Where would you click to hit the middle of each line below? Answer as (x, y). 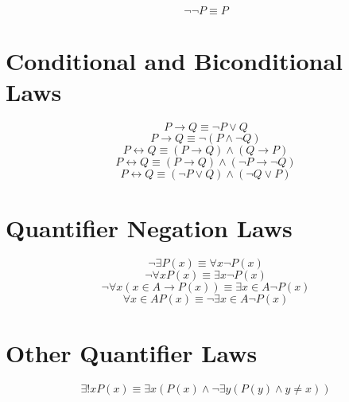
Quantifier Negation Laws (149, 227)
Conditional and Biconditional (174, 61)
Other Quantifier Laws (132, 352)
